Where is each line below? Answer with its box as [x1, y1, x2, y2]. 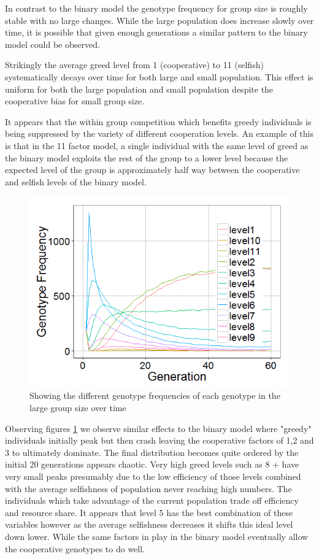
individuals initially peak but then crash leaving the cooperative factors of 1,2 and [5, 434, 314, 447]
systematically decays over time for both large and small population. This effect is [5, 70, 313, 83]
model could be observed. [5, 37, 100, 50]
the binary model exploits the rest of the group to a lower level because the [5, 151, 288, 164]
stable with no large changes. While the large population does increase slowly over [5, 13, 314, 26]
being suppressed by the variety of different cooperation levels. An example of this [5, 127, 313, 140]
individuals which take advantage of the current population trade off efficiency [5, 494, 299, 507]
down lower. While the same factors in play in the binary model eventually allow [5, 530, 309, 542]
